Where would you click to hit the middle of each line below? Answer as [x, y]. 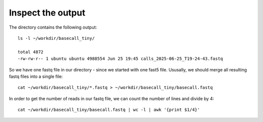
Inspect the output [47, 13]
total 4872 [31, 52]
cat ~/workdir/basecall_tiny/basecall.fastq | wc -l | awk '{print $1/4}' [109, 110]
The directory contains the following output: [53, 27]
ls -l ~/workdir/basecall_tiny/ [56, 38]
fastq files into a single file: [36, 76]
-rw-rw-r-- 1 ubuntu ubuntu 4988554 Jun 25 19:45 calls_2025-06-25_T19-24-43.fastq [121, 59]
